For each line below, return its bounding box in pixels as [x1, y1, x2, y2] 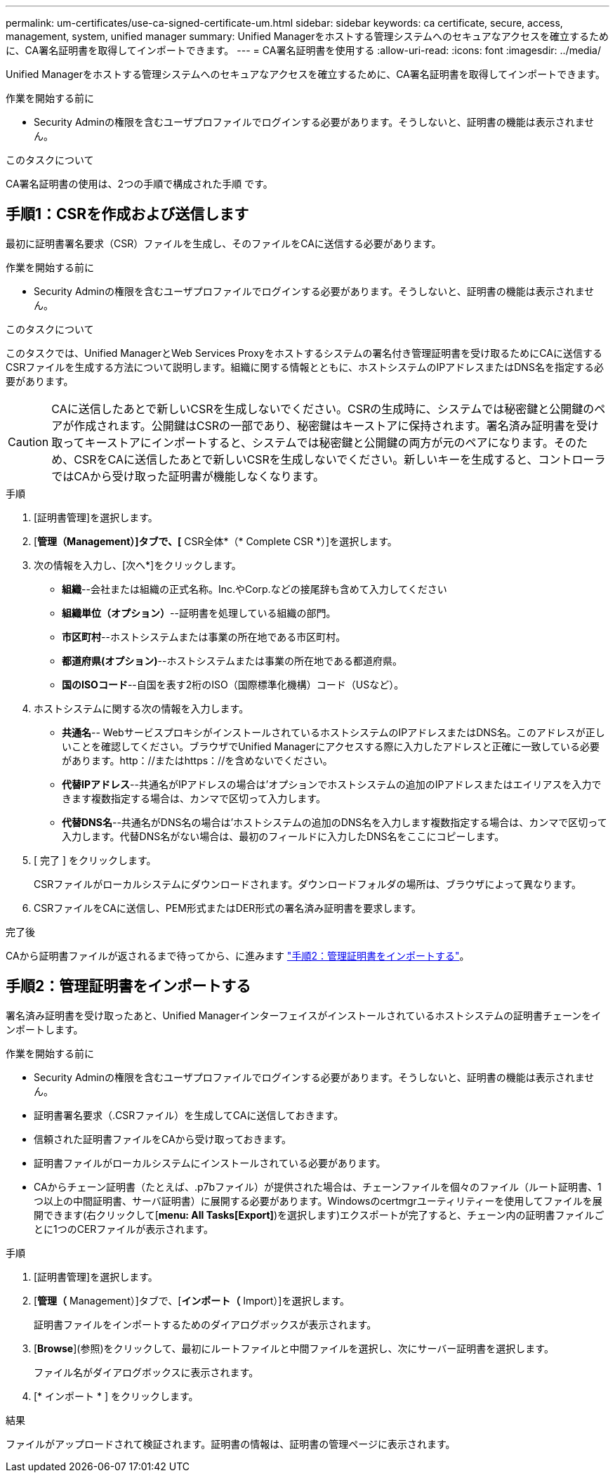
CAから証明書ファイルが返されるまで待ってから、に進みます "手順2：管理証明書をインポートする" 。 [6, 949, 470, 962]
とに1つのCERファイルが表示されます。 [34, 1222, 213, 1235]
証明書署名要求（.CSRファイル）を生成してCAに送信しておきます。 [34, 1108, 344, 1121]
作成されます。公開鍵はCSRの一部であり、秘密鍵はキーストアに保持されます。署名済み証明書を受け [74, 418, 599, 433]
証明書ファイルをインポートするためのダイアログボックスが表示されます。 [34, 1318, 377, 1330]
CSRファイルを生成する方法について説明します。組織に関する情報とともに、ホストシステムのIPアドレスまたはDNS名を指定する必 [6, 360, 604, 373]
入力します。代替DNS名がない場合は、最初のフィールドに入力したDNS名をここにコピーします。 [62, 830, 505, 842]
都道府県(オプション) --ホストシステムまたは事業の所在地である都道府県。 [62, 654, 402, 667]
